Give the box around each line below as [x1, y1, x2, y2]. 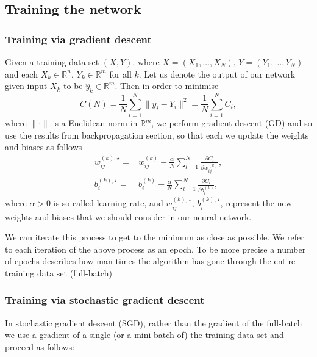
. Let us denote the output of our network [138, 67, 296, 80]
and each [5, 67, 38, 80]
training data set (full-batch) [5, 266, 112, 279]
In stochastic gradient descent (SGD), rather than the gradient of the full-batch [5, 316, 302, 329]
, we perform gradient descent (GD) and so [151, 117, 312, 129]
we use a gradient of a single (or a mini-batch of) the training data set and [5, 328, 284, 341]
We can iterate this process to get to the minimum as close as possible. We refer [5, 231, 304, 243]
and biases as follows [5, 140, 82, 153]
